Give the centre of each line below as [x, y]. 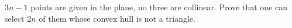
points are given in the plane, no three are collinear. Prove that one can [159, 7]
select [15, 18]
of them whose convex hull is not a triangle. [117, 18]
